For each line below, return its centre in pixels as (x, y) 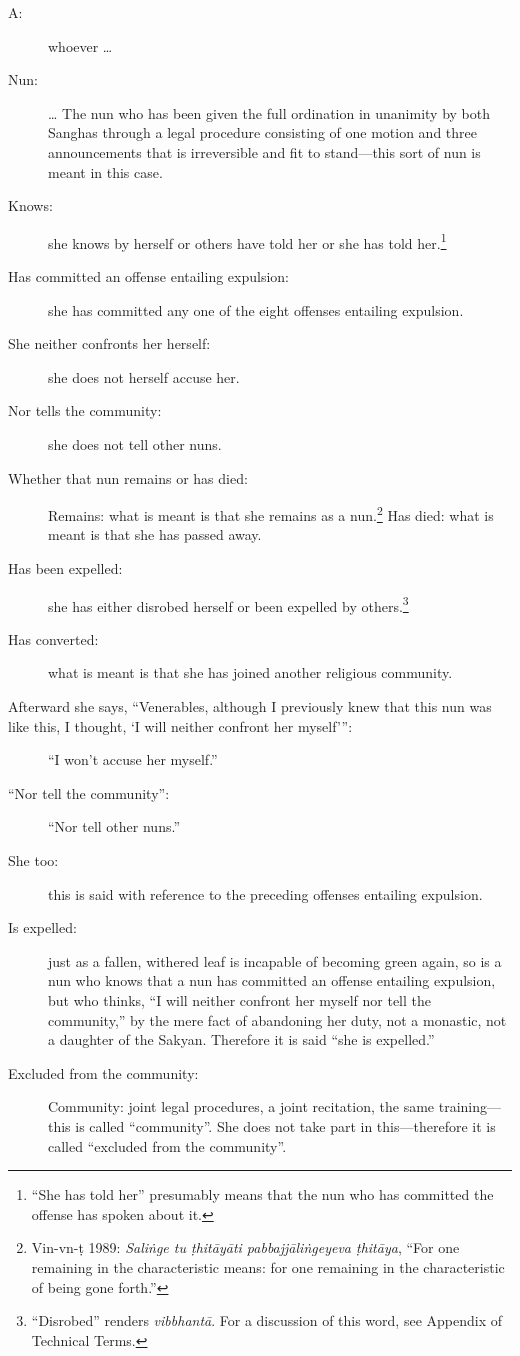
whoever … (80, 45)
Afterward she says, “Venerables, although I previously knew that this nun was (250, 706)
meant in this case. (105, 171)
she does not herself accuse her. (144, 376)
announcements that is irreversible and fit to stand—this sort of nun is (264, 151)
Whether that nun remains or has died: (128, 477)
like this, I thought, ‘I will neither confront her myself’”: (180, 725)
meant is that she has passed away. (155, 534)
